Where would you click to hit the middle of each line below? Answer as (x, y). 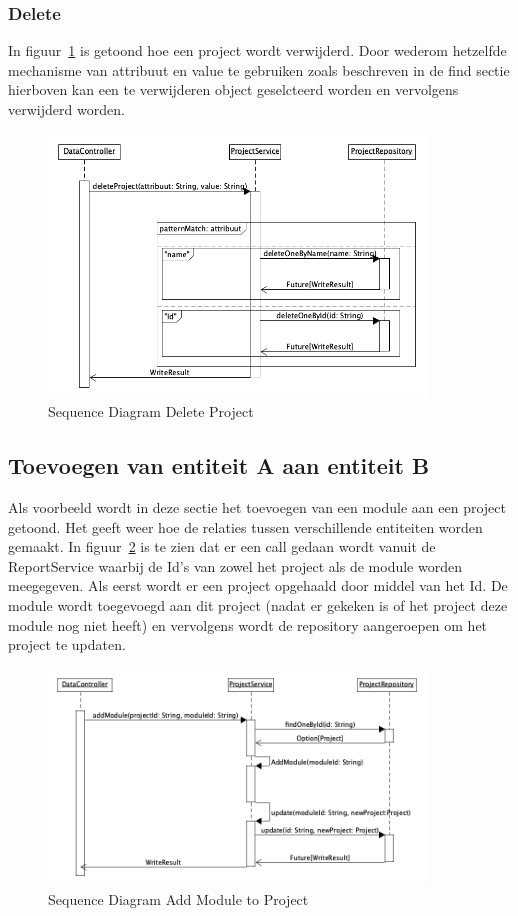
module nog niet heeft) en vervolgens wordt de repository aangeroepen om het (248, 624)
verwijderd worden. (66, 109)
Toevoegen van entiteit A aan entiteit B (219, 465)
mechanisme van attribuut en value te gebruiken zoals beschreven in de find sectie (259, 69)
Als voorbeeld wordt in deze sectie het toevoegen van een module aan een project (257, 507)
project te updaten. (67, 644)
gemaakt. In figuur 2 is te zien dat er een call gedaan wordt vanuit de (222, 546)
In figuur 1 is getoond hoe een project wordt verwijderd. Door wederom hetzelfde (257, 50)
